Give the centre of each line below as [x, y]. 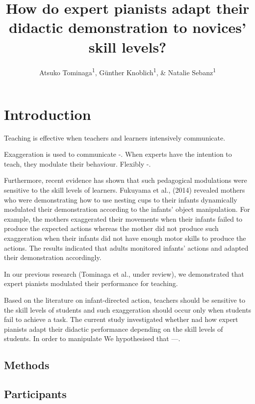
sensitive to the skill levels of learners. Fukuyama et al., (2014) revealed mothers [125, 190]
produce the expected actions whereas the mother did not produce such [111, 228]
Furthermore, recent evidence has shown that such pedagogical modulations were [126, 180]
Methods [27, 365]
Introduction [48, 114]
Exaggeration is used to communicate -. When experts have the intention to [118, 154]
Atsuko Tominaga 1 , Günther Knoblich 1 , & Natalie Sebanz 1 [127, 71]
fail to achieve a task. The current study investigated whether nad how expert [121, 319]
